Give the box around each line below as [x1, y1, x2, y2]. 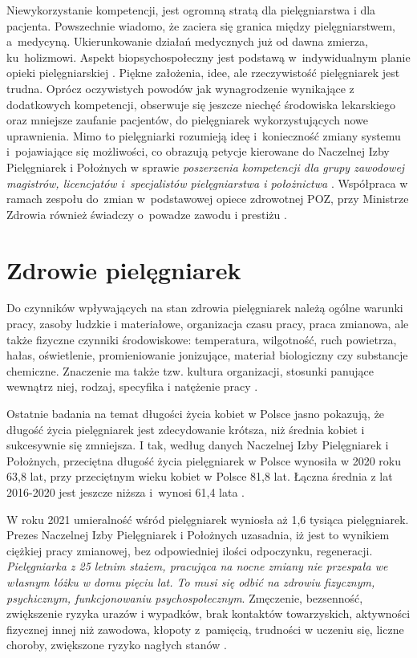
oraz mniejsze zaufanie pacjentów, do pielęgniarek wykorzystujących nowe [6, 112, 368, 128]
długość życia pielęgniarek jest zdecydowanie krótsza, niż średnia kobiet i [6, 420, 365, 437]
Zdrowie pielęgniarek [6, 253, 241, 286]
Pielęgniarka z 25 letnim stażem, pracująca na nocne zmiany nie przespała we [6, 558, 388, 575]
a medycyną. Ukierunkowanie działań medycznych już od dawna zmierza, [6, 33, 368, 50]
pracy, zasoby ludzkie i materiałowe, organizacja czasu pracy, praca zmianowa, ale [6, 315, 409, 332]
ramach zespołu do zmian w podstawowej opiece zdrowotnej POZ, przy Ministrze [6, 190, 409, 207]
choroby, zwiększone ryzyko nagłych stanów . [6, 636, 227, 653]
